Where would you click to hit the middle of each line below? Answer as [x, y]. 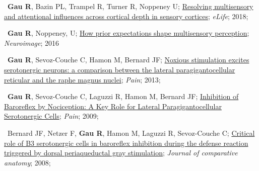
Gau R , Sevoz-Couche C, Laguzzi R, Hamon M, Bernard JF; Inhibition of [123, 96]
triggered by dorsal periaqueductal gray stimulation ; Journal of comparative [121, 153]
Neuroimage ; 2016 [32, 42]
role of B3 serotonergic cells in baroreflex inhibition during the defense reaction [126, 143]
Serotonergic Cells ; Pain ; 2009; [51, 116]
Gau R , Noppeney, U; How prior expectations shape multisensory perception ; [128, 33]
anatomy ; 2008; [27, 162]
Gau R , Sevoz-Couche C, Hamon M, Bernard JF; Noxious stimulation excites [128, 60]
